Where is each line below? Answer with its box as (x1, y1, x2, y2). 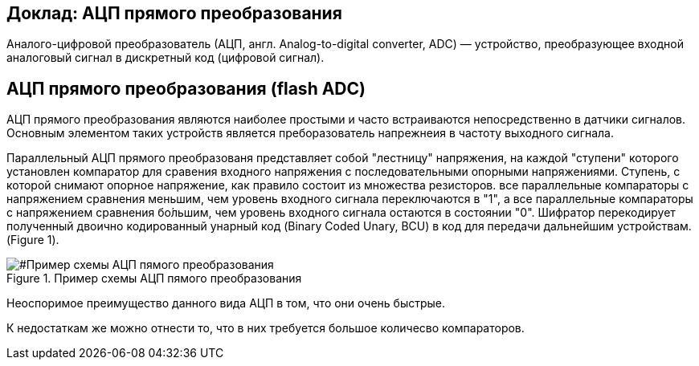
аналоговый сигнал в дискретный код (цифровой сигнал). (6, 51, 325, 65)
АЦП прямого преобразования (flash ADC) (6, 78, 366, 99)
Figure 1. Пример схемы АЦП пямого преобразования (6, 271, 302, 286)
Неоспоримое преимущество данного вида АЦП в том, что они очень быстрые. (6, 296, 446, 311)
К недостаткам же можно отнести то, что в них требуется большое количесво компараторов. (6, 321, 525, 335)
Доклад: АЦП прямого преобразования (6, 3, 342, 23)
